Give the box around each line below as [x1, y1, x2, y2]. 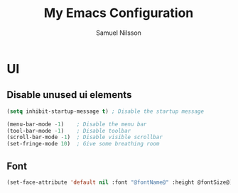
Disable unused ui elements [6, 89, 132, 101]
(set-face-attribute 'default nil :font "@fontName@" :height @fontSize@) [6, 179, 233, 186]
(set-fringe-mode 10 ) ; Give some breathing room [6, 140, 160, 148]
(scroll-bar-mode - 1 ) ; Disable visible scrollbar [6, 133, 163, 141]
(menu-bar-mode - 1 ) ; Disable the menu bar [6, 121, 147, 128]
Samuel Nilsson [96, 28, 141, 37]
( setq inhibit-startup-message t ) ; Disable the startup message [6, 108, 204, 115]
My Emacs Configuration [43, 5, 194, 21]
